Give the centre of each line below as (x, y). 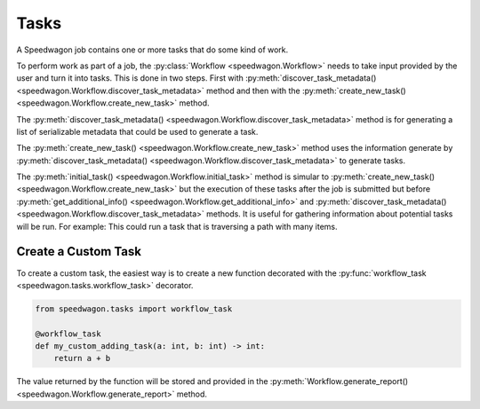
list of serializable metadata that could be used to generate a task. (137, 131)
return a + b (82, 358)
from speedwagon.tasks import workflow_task (134, 309)
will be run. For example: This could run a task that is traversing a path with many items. (177, 226)
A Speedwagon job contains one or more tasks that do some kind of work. (152, 50)
